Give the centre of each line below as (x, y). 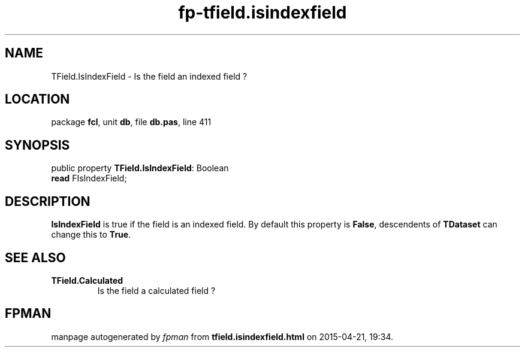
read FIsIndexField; (89, 178)
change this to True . (91, 235)
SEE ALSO (35, 257)
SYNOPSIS (37, 145)
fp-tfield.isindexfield (262, 13)
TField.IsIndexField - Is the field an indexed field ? (149, 76)
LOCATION (37, 99)
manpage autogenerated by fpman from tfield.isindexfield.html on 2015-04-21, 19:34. (222, 336)
